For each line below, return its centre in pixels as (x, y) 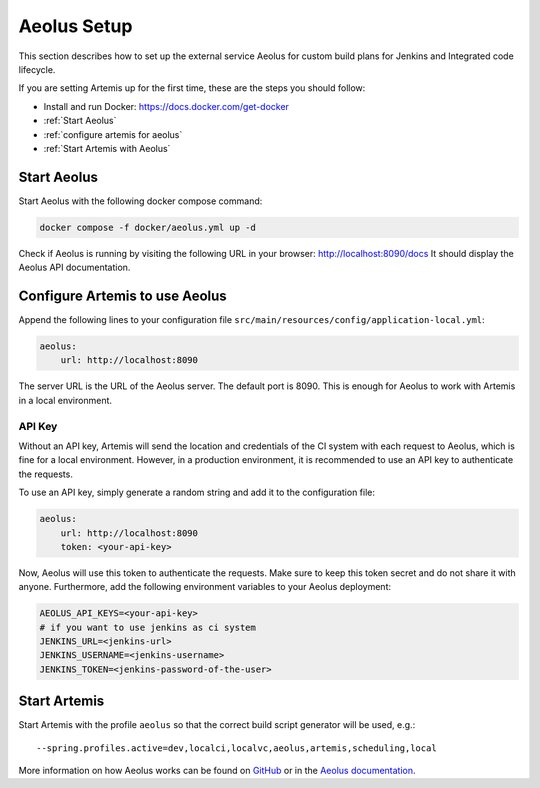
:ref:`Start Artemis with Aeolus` (107, 148)
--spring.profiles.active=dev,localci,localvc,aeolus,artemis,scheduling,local (236, 748)
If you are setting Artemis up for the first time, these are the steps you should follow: (192, 88)
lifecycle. (37, 69)
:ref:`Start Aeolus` (80, 121)
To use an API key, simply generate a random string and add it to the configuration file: (196, 492)
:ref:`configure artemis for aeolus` (113, 134)
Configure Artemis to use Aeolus (122, 295)
